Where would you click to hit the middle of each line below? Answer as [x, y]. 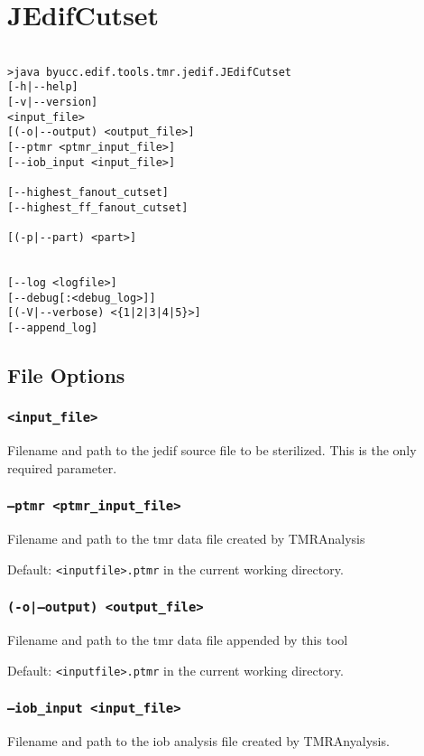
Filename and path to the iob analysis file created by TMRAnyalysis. [198, 741]
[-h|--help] [43, 87]
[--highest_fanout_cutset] [88, 193]
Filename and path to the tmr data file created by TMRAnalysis [186, 539]
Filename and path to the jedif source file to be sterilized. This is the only [212, 450]
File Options [66, 374]
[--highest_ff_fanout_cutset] [98, 207]
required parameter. [62, 467]
